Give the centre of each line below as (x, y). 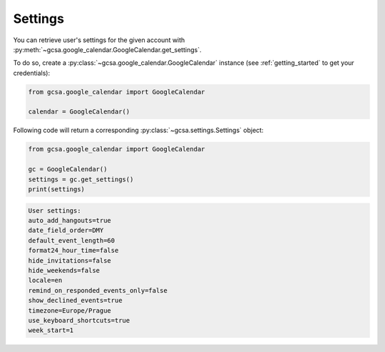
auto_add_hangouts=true (70, 220)
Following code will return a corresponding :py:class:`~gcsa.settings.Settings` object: (138, 130)
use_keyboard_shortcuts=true (79, 320)
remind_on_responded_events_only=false (98, 290)
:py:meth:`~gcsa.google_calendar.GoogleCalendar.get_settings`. (107, 49)
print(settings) (57, 190)
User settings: (55, 210)
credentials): (31, 73)
